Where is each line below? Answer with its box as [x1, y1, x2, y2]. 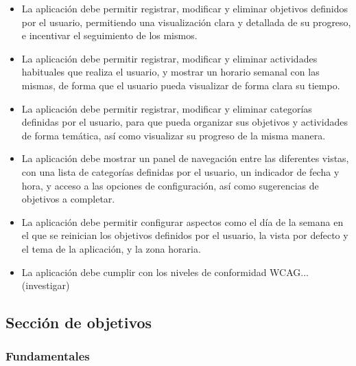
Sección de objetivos [5, 312, 152, 333]
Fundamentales [5, 347, 90, 365]
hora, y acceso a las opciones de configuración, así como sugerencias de [21, 178, 319, 192]
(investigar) [21, 278, 70, 293]
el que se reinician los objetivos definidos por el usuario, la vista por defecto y [21, 228, 348, 242]
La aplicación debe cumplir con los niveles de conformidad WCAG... [21, 264, 309, 279]
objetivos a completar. [21, 192, 115, 206]
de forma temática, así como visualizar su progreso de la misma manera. [21, 128, 326, 142]
